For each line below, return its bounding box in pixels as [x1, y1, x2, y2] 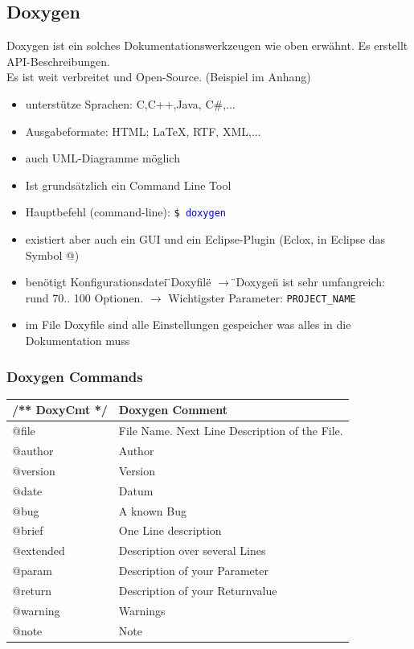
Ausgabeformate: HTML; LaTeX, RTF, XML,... [25, 122, 261, 139]
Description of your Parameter [118, 562, 268, 579]
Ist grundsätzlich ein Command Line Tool [25, 176, 232, 193]
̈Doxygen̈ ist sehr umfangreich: [232, 273, 385, 290]
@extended [12, 542, 65, 559]
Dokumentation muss [25, 332, 130, 349]
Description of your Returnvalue [118, 581, 277, 598]
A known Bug [118, 502, 187, 519]
